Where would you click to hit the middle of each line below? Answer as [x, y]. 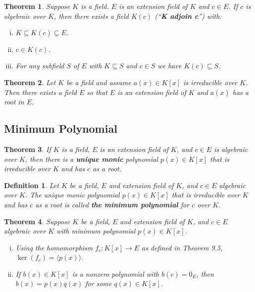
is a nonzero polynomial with [116, 273]
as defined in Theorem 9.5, [182, 247]
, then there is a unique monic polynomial [92, 159]
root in [14, 102]
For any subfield [40, 66]
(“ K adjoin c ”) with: [188, 16]
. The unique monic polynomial [72, 195]
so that [97, 92]
